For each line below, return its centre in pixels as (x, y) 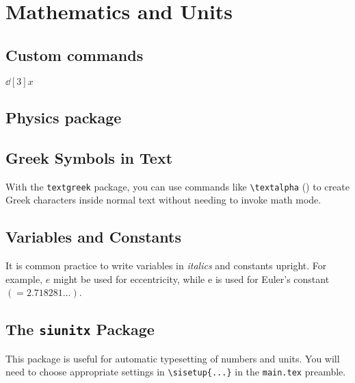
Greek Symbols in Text (89, 157)
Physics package (64, 117)
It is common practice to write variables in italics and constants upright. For (166, 265)
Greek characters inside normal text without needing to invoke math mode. (163, 200)
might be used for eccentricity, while (129, 279)
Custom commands (75, 54)
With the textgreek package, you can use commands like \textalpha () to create (177, 186)
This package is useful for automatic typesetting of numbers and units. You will (173, 358)
